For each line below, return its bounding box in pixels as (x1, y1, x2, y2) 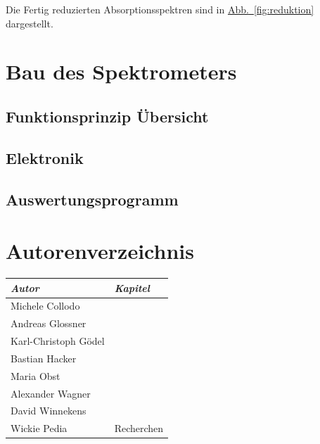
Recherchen (114, 421, 164, 436)
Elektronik (6, 146, 84, 168)
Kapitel (114, 280, 150, 295)
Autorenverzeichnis (6, 236, 194, 265)
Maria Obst (11, 368, 60, 383)
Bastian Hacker (11, 350, 77, 365)
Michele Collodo (11, 298, 80, 313)
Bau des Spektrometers (6, 57, 237, 86)
